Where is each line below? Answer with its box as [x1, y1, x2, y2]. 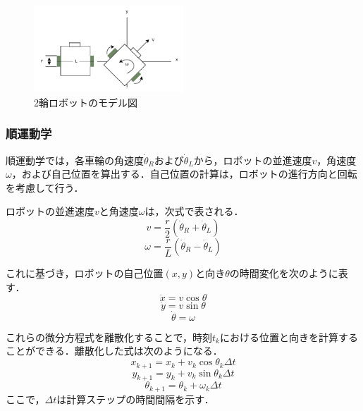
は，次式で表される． [144, 204, 244, 219]
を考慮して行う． [6, 180, 84, 195]
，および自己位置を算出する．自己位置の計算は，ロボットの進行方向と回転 [11, 166, 357, 181]
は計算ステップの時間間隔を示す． [56, 391, 214, 406]
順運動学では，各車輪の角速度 [6, 152, 144, 167]
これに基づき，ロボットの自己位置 [6, 266, 164, 281]
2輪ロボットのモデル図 [34, 94, 137, 109]
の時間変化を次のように [229, 266, 338, 281]
